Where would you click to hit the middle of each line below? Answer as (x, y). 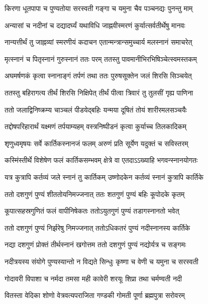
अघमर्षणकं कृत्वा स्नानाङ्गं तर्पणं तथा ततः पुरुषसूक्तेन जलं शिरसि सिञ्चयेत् (98, 76)
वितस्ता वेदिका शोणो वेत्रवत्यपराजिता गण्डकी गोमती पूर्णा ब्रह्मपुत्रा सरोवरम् (95, 295)
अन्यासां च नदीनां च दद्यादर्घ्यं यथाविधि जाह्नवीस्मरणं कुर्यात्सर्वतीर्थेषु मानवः (95, 25)
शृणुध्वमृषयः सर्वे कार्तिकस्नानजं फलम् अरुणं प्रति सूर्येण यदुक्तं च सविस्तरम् (96, 143)
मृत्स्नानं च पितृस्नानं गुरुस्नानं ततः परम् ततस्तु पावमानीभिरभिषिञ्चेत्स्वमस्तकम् (101, 59)
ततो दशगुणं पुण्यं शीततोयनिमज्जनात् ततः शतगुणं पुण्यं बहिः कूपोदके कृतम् (95, 194)
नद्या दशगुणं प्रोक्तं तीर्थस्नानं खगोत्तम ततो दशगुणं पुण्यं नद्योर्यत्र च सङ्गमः (95, 244)
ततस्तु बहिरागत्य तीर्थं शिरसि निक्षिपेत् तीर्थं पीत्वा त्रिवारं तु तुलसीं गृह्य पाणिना (99, 92)
